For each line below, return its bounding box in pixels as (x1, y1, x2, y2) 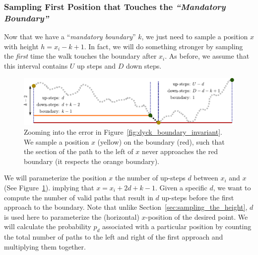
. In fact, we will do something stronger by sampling (84, 41, 243, 51)
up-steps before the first (161, 192, 234, 202)
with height (4, 41, 39, 51)
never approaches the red (141, 146, 218, 157)
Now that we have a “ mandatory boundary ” (4, 31, 136, 42)
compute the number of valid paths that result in (4, 192, 153, 202)
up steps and (77, 60, 116, 71)
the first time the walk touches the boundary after (4, 51, 157, 61)
